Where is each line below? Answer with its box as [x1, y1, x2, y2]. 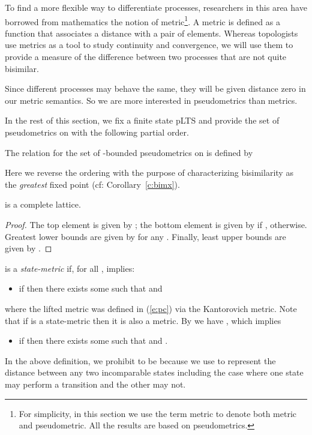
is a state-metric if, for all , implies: [5, 262, 135, 274]
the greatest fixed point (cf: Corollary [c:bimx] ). [5, 178, 180, 190]
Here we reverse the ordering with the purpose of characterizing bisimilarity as [5, 166, 293, 179]
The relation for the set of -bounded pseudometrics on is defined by [5, 146, 253, 158]
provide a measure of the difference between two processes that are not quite [5, 50, 287, 63]
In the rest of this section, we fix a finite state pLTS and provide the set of [5, 114, 280, 127]
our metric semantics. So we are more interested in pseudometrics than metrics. [5, 94, 298, 106]
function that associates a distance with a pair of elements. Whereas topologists [5, 26, 298, 39]
